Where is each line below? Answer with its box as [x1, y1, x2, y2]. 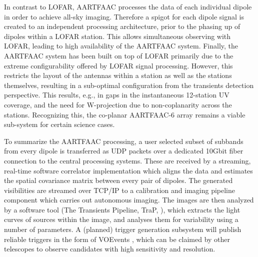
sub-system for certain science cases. [4, 119, 115, 129]
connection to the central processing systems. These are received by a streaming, [4, 155, 251, 165]
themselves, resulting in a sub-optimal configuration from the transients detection [4, 79, 254, 90]
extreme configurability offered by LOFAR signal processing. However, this [4, 60, 233, 70]
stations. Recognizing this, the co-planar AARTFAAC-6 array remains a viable [4, 109, 245, 119]
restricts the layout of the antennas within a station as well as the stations [4, 70, 232, 80]
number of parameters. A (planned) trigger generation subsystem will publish [4, 224, 241, 234]
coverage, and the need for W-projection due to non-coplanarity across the [4, 99, 232, 109]
